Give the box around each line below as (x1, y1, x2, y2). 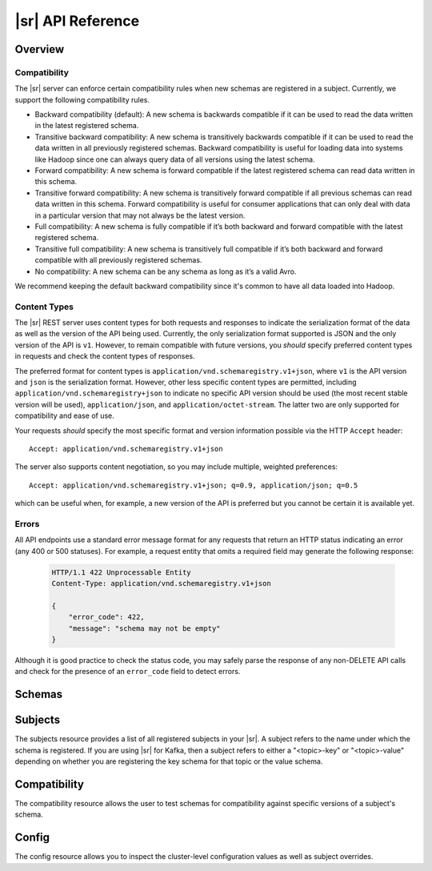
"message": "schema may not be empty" (68, 624, 221, 632)
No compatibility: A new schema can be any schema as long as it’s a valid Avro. (34, 267, 297, 276)
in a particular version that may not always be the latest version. (34, 211, 246, 220)
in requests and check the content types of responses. (14, 351, 195, 361)
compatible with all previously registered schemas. (34, 255, 202, 265)
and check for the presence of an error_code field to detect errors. (14, 667, 241, 676)
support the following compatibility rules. (14, 94, 150, 104)
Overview (14, 42, 65, 56)
